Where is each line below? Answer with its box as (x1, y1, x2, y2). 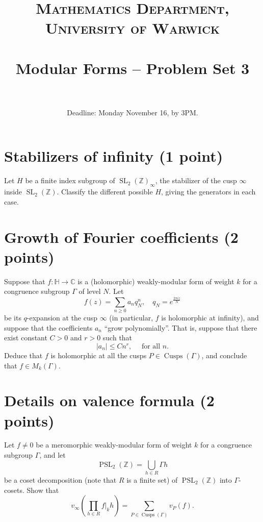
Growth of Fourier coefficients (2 (4, 226, 239, 247)
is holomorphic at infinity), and (161, 312, 259, 323)
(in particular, (109, 312, 153, 323)
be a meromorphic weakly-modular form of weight (36, 439, 192, 450)
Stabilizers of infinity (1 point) (4, 145, 223, 166)
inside (4, 186, 22, 197)
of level (78, 286, 101, 296)
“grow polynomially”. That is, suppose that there (104, 322, 257, 333)
